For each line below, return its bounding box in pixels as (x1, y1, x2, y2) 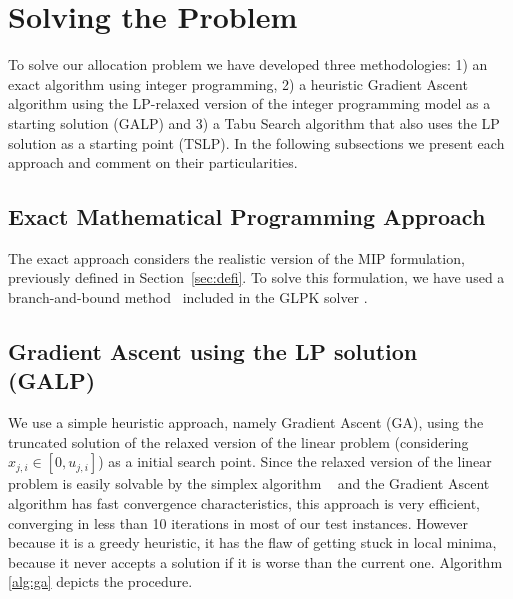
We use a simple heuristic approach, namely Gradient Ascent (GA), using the (8, 412, 484, 433)
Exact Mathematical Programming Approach (8, 201, 486, 232)
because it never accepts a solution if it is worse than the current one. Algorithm (8, 551, 503, 572)
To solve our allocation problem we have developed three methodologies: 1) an (8, 54, 488, 75)
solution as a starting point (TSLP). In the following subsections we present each (8, 132, 505, 153)
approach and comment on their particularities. (8, 152, 298, 173)
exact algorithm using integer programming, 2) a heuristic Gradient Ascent (8, 73, 468, 94)
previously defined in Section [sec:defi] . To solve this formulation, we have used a (8, 267, 505, 288)
